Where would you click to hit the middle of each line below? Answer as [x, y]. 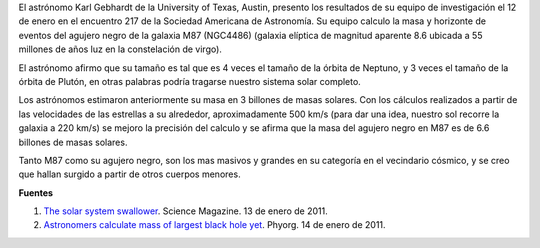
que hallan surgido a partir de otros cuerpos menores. [129, 174]
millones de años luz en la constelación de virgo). [120, 49]
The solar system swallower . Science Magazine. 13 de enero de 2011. [186, 211]
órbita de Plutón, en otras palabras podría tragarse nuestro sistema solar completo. [190, 81]
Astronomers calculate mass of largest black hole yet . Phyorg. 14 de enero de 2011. [214, 225]
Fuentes [36, 192]
